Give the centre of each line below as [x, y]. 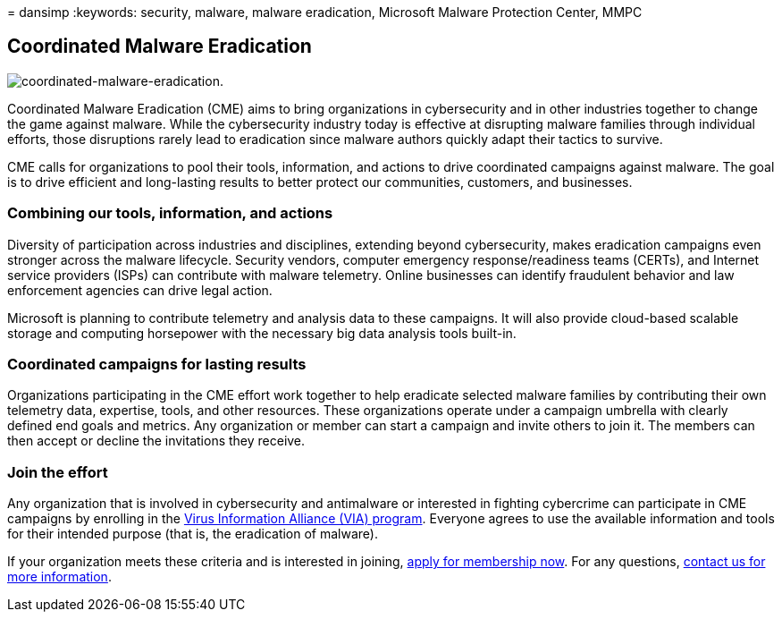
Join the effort [58, 472]
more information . [59, 577]
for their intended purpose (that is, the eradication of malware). [193, 534]
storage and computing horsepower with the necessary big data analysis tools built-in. [262, 333]
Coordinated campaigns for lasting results [157, 364]
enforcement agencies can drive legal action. [140, 290]
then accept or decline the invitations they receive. [156, 441]
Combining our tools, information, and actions [170, 213]
